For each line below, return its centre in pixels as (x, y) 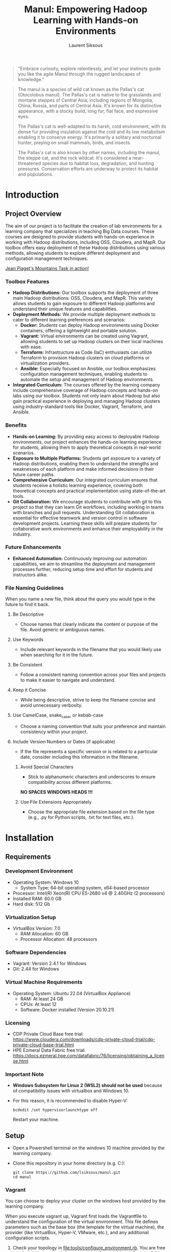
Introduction (32, 195)
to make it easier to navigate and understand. (68, 680)
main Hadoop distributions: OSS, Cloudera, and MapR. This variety (83, 298)
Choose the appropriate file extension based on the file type (91, 812)
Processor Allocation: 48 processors (59, 939)
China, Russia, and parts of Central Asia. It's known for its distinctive (90, 105)
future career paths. (34, 474)
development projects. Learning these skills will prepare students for (85, 523)
